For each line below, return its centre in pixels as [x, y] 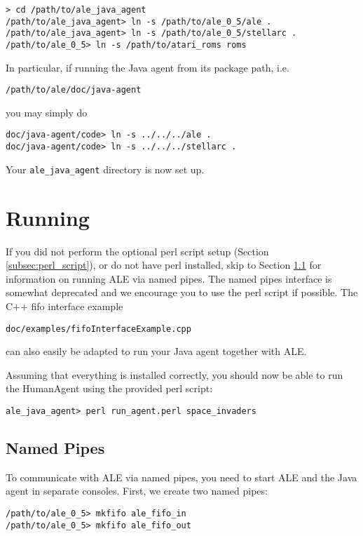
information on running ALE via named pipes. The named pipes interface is [169, 278]
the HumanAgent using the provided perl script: [109, 388]
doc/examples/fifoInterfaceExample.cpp [98, 329]
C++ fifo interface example [64, 306]
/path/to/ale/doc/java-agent [74, 90]
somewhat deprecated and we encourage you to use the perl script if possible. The [182, 292]
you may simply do [47, 112]
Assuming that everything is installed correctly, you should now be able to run [174, 374]
